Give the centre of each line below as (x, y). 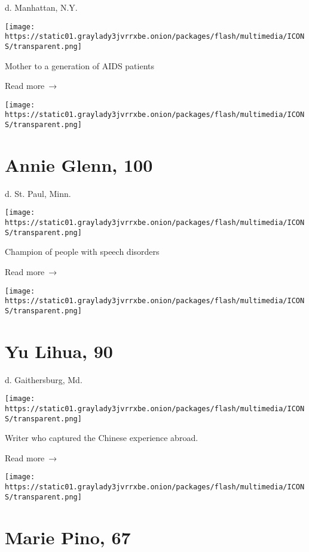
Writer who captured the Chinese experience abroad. (102, 438)
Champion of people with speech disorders (82, 252)
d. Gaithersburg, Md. (44, 379)
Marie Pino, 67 (68, 537)
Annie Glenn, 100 (79, 164)
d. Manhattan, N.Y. (41, 7)
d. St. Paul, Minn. (38, 193)
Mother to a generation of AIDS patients (80, 65)
